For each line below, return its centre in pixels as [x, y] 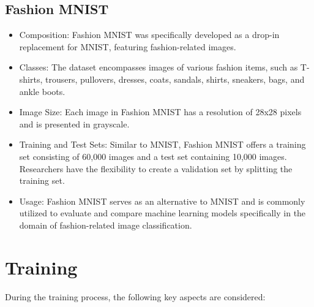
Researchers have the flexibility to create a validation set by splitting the [156, 168]
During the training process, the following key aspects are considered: [135, 296]
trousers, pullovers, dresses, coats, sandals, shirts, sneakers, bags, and [175, 79]
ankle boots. [42, 91]
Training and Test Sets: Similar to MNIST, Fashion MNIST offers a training [163, 144]
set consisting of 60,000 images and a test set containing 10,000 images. [153, 156]
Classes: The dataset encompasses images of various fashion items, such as [159, 67]
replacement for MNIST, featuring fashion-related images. [128, 46]
